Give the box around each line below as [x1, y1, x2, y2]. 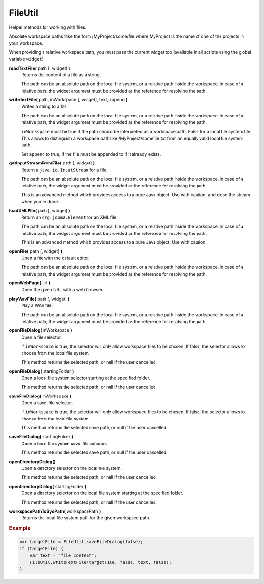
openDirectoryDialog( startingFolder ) [9, 483, 87, 489]
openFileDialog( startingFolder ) [9, 368, 74, 374]
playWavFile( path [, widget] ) [9, 296, 70, 302]
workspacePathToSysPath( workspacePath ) [9, 508, 101, 514]
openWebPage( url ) [9, 280, 51, 286]
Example [9, 525, 31, 532]
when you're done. [21, 199, 60, 205]
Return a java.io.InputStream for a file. [21, 167, 108, 173]
